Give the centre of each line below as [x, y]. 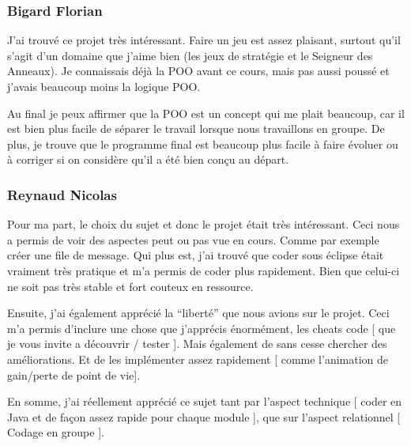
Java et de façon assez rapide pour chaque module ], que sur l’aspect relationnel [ [204, 416]
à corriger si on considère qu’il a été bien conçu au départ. [148, 159]
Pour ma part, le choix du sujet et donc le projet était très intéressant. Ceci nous [204, 224]
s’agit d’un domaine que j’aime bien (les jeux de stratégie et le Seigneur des [190, 55]
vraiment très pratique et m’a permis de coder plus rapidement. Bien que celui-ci [204, 270]
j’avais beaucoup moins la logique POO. [104, 86]
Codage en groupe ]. [56, 432]
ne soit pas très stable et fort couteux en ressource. [130, 286]
